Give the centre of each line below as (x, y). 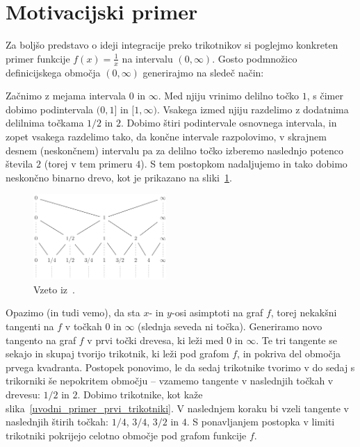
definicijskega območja (53, 72)
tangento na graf (41, 340)
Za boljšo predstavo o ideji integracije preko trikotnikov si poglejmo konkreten (172, 45)
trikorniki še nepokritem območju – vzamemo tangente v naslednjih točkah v (170, 381)
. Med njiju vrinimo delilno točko (229, 96)
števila (19, 164)
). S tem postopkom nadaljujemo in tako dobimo (244, 164)
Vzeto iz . (54, 289)
